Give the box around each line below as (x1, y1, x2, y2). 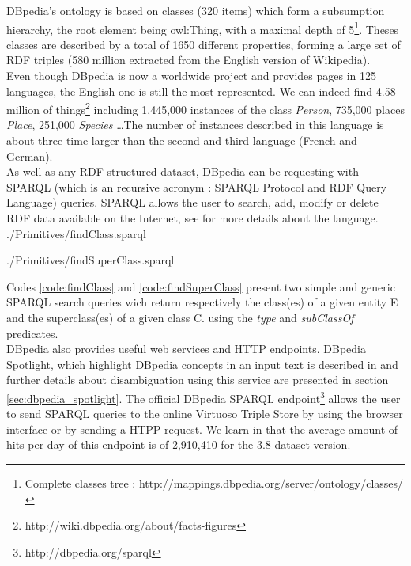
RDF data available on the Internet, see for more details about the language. (6, 210, 379, 226)
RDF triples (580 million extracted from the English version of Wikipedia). (6, 51, 371, 68)
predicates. (6, 325, 58, 341)
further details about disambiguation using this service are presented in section (6, 371, 389, 388)
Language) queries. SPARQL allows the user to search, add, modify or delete (6, 194, 379, 211)
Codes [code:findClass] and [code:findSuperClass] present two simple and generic (6, 278, 395, 294)
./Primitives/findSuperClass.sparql (6, 252, 175, 268)
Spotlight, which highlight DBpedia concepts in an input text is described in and (6, 355, 398, 372)
